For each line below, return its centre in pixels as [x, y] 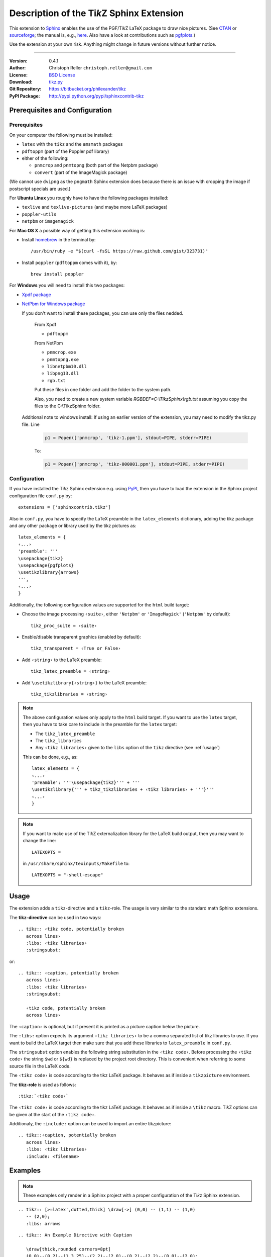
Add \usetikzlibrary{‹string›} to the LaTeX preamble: [84, 683]
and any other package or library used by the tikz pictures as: [73, 525]
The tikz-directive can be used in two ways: [55, 917]
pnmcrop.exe [61, 352]
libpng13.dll [63, 374]
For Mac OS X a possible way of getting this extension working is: [77, 230]
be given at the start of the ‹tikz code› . [53, 1114]
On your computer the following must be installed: [61, 135]
